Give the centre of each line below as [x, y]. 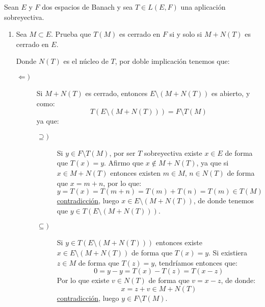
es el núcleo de [86, 61]
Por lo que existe [83, 280]
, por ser [122, 152]
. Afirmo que [124, 163]
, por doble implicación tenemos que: [172, 61]
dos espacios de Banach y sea [87, 7]
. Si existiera [228, 252]
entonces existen [136, 172]
